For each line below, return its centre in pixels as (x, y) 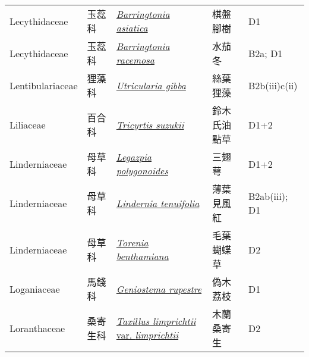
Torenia (132, 242)
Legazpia (134, 157)
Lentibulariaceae (44, 85)
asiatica (132, 28)
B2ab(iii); (268, 196)
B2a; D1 (266, 53)
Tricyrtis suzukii (150, 124)
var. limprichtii (147, 335)
